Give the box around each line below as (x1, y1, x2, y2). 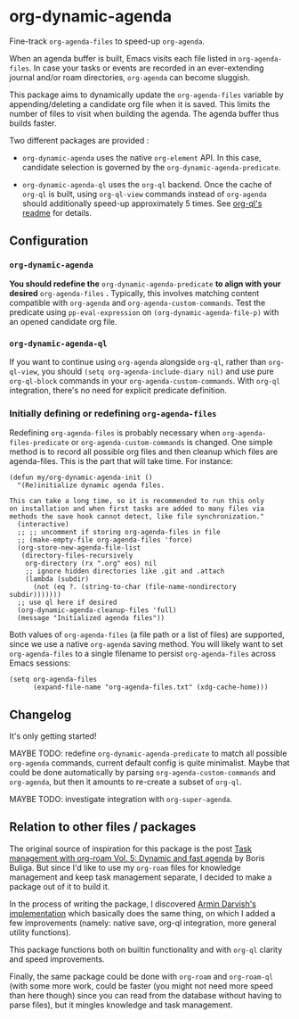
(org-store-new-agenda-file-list (17, 543, 141, 552)
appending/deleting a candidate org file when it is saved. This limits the (9, 98, 271, 109)
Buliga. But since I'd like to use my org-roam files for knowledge (9, 862, 242, 873)
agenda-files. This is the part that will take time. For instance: (9, 456, 234, 467)
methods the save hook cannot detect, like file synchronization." (9, 512, 265, 521)
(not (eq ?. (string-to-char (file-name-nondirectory (32, 583, 238, 592)
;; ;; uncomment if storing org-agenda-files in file (17, 528, 221, 537)
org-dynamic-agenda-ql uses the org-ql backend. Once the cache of (21, 178, 272, 189)
